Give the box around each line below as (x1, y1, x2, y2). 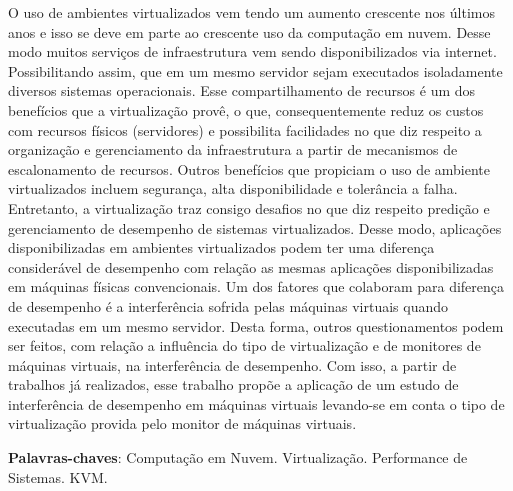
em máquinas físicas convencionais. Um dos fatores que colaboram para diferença (8, 276, 505, 297)
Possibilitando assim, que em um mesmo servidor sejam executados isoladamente (8, 60, 503, 81)
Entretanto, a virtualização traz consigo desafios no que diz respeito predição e (8, 197, 490, 218)
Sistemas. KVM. (8, 466, 108, 487)
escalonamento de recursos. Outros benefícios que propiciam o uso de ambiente (8, 158, 491, 179)
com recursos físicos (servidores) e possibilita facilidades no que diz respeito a (8, 119, 482, 140)
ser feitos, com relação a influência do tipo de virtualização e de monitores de (8, 335, 481, 356)
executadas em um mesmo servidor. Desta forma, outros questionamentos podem (8, 315, 504, 336)
